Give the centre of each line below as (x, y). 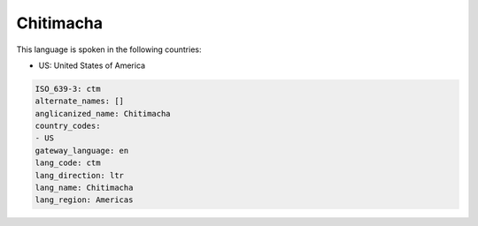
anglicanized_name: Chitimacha (103, 113)
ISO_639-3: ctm (68, 89)
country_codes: (68, 126)
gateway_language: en (82, 151)
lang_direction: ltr (79, 175)
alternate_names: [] (79, 101)
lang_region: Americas (84, 200)
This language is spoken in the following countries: (109, 49)
